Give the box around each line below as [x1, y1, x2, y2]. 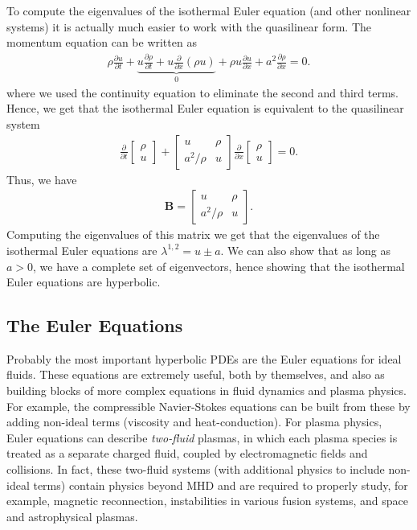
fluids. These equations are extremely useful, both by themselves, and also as [6, 366, 385, 383]
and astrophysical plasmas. [6, 507, 138, 524]
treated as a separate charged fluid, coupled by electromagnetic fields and [6, 445, 368, 462]
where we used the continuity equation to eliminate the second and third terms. [6, 84, 399, 101]
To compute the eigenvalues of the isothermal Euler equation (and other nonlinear [6, 2, 411, 18]
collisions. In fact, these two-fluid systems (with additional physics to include [6, 461, 385, 478]
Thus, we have [6, 171, 77, 187]
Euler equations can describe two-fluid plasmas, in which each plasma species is [6, 429, 398, 446]
